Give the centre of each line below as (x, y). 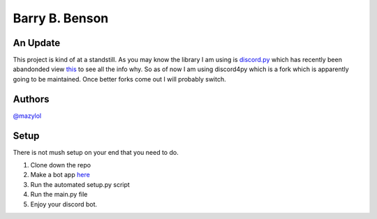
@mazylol (27, 116)
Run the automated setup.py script (80, 184)
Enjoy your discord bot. (64, 204)
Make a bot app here (60, 175)
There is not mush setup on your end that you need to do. (96, 152)
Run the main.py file (59, 195)
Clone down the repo (60, 165)
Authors (31, 99)
